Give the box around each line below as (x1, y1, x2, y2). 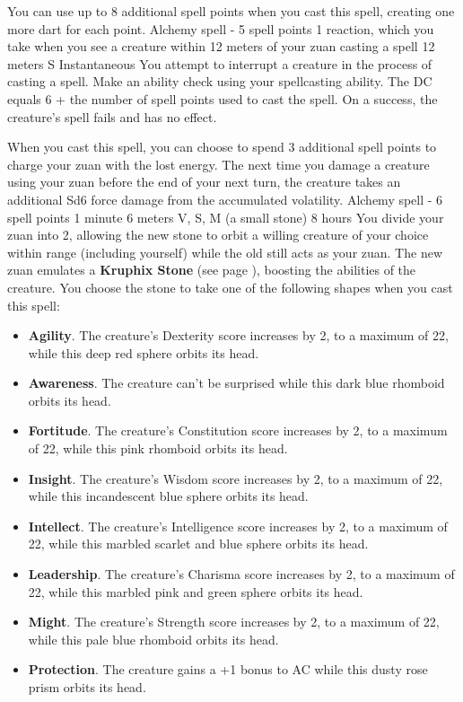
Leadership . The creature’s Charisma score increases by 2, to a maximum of (28, 565, 455, 584)
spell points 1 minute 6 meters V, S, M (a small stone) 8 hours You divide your (7, 207, 444, 226)
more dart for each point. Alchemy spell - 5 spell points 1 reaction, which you (7, 19, 434, 38)
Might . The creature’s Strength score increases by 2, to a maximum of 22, (28, 612, 440, 631)
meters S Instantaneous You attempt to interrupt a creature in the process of (7, 54, 432, 73)
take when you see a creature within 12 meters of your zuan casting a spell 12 (7, 37, 435, 56)
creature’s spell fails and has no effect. (7, 107, 217, 126)
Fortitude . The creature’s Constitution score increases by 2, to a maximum (28, 421, 448, 440)
